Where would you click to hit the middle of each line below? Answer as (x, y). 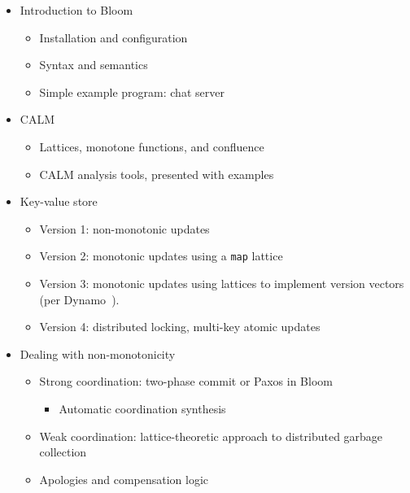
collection (63, 452)
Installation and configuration (113, 37)
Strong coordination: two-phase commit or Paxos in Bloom (186, 381)
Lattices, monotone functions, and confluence (152, 146)
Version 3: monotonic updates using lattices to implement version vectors (222, 283)
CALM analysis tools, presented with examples (157, 174)
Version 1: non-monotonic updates (124, 228)
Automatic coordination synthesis (142, 408)
